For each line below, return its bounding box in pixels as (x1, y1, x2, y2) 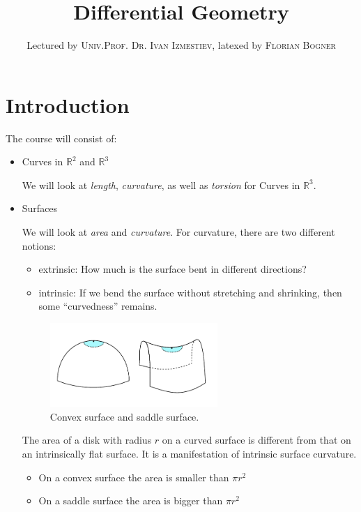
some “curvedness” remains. (38, 299, 158, 313)
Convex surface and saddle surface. (49, 409, 199, 423)
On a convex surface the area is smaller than (38, 469, 229, 484)
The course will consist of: (6, 130, 117, 145)
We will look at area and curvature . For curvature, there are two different (22, 225, 335, 239)
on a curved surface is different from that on (162, 432, 351, 447)
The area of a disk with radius (22, 432, 152, 447)
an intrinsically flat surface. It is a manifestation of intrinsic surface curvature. (22, 446, 357, 461)
